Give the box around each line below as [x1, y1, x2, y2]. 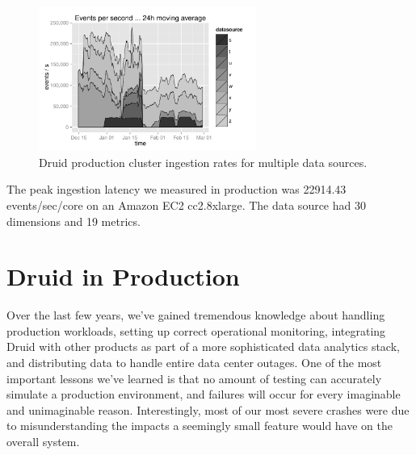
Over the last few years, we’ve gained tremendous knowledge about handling [6, 307, 385, 324]
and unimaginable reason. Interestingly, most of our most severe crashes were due [6, 401, 410, 418]
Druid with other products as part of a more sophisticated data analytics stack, [6, 338, 400, 355]
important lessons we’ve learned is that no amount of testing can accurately [6, 369, 382, 386]
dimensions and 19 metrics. [6, 212, 141, 229]
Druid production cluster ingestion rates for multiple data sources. [39, 153, 368, 170]
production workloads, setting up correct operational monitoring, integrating [6, 322, 386, 339]
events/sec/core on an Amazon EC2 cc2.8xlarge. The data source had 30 [6, 196, 366, 213]
